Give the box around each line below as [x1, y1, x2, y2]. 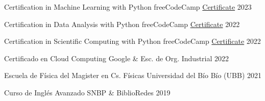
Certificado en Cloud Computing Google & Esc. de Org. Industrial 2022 [4, 53, 229, 63]
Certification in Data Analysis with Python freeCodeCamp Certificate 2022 [4, 18, 240, 29]
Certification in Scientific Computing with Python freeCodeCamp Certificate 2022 [4, 36, 261, 46]
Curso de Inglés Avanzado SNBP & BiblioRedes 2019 [4, 87, 171, 97]
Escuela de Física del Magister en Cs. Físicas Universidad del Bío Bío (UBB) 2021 [4, 70, 262, 81]
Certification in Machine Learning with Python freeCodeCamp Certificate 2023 [4, 2, 252, 12]
